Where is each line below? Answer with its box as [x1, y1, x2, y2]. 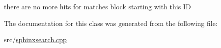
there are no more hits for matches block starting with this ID [4, 1, 191, 11]
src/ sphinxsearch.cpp [4, 34, 67, 45]
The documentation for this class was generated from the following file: [4, 18, 218, 28]
